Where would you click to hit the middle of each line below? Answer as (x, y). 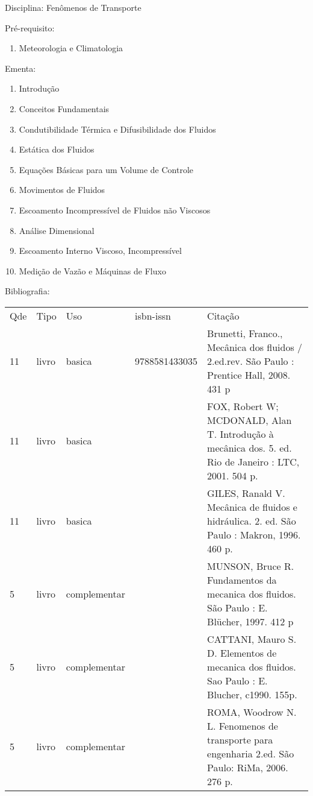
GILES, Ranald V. (246, 493)
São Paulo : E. (237, 607)
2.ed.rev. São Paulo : (251, 361)
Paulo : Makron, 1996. (254, 534)
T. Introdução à (240, 434)
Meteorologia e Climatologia (71, 48)
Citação (223, 315)
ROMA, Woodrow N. (252, 712)
